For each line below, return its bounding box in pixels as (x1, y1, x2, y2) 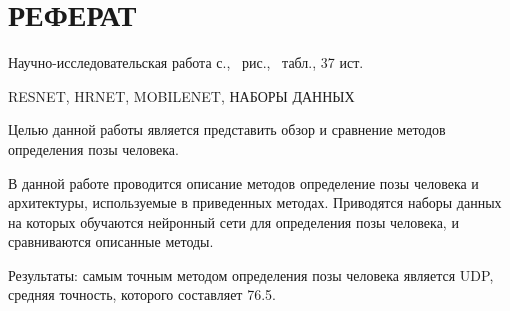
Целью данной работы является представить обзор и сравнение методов (8, 119, 446, 140)
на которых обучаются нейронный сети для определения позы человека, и (8, 211, 459, 232)
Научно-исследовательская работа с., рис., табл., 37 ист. (8, 52, 364, 73)
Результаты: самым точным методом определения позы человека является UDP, (8, 264, 494, 285)
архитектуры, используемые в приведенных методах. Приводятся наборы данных (8, 192, 502, 213)
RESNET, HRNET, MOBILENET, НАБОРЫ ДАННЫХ (8, 85, 355, 106)
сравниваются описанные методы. (8, 231, 214, 252)
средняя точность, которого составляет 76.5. (8, 284, 276, 305)
